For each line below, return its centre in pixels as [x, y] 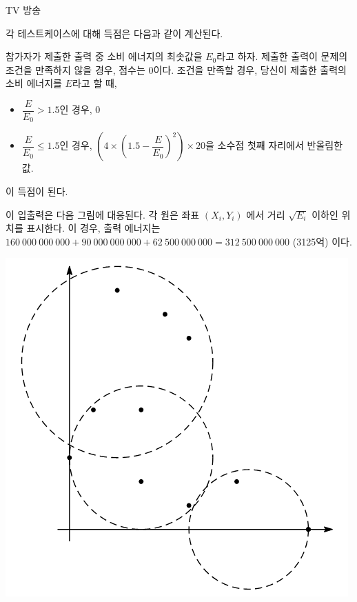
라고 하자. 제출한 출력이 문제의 [282, 56]
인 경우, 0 [80, 109]
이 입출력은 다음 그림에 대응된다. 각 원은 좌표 [103, 214]
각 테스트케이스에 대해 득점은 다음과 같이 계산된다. [114, 33]
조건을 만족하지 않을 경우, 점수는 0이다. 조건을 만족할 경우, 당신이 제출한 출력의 [176, 69]
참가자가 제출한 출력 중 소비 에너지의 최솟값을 [104, 56]
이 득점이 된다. [37, 191]
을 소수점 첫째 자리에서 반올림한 [274, 145]
